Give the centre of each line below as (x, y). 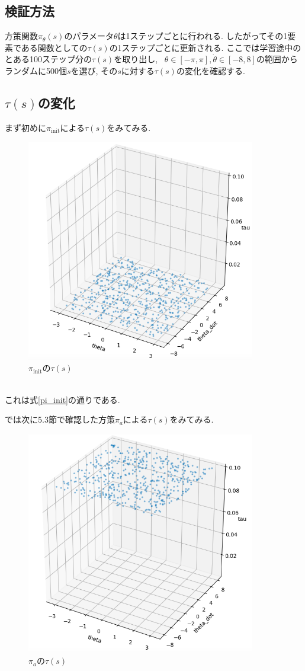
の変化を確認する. (211, 70)
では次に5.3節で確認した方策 (60, 419)
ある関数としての (54, 47)
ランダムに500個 (36, 70)
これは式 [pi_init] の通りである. (62, 399)
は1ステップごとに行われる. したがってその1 (203, 36)
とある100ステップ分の (48, 59)
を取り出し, (136, 59)
